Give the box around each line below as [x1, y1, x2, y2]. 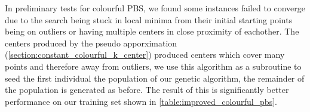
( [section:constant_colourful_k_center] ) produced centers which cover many [5, 48, 285, 61]
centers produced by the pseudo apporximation [5, 36, 177, 49]
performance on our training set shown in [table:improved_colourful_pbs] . [5, 95, 277, 107]
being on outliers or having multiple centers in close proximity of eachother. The [5, 25, 299, 38]
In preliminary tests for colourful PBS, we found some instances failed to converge [5, 2, 306, 14]
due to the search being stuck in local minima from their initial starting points [5, 13, 293, 26]
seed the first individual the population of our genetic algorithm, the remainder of [5, 71, 305, 84]
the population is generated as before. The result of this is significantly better [5, 83, 289, 96]
